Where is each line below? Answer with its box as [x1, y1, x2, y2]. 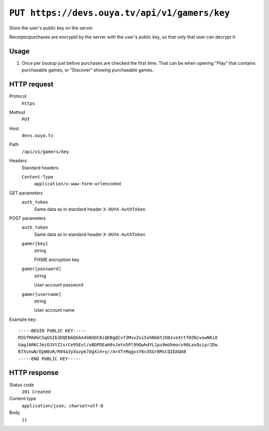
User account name [34, 307, 75, 313]
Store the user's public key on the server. [9, 25, 94, 31]
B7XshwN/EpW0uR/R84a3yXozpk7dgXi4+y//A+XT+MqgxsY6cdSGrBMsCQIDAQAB [18, 349, 186, 355]
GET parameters [9, 190, 43, 196]
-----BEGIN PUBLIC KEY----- [18, 328, 87, 334]
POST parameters [9, 215, 46, 221]
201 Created [21, 389, 51, 395]
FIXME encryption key [34, 257, 80, 263]
